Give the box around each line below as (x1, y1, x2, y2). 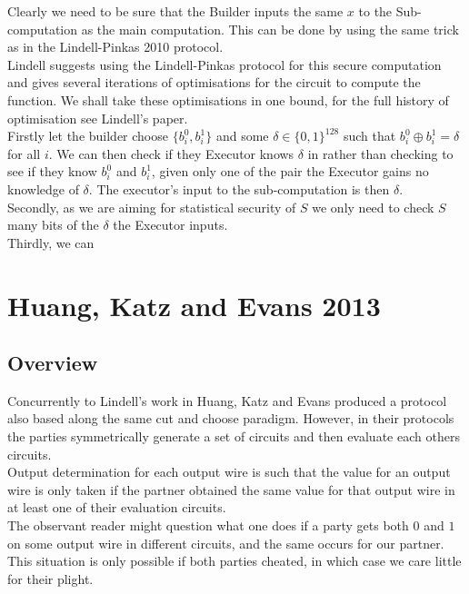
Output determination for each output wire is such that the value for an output (7, 462, 451, 481)
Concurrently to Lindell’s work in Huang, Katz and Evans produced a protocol (7, 391, 447, 410)
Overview (7, 349, 98, 377)
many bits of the (7, 215, 99, 234)
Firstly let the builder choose (7, 126, 168, 145)
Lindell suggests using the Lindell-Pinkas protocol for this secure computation (7, 54, 442, 74)
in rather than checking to (307, 144, 454, 163)
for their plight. (7, 569, 94, 588)
